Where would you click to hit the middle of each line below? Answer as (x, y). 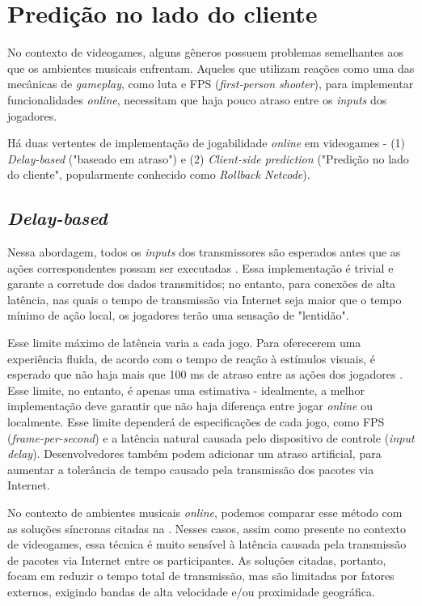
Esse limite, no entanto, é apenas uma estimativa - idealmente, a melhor (186, 390)
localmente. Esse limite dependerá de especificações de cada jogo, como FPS (196, 422)
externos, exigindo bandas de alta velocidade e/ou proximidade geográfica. (191, 591)
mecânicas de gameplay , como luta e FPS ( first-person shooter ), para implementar (211, 84)
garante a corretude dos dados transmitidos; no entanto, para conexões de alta (202, 284)
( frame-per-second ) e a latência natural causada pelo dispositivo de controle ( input (211, 437)
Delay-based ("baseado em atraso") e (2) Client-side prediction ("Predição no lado (208, 158)
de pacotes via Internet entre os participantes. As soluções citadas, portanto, (197, 559)
